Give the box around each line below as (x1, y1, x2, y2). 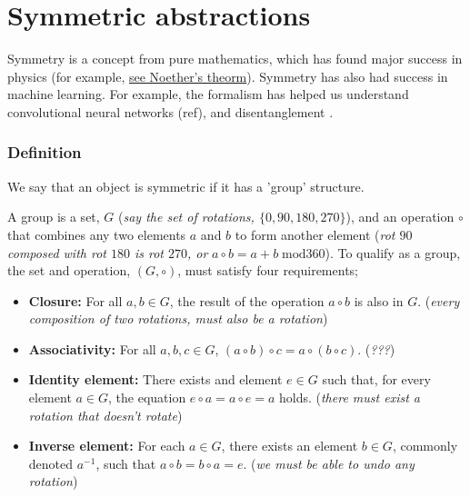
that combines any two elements (7, 224, 186, 244)
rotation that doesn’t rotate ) (28, 405, 183, 424)
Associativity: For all (28, 339, 156, 358)
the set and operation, (7, 261, 131, 280)
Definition (7, 141, 82, 164)
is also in (354, 291, 404, 310)
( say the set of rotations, (118, 207, 255, 226)
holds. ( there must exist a (278, 388, 420, 407)
